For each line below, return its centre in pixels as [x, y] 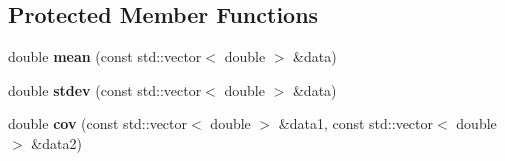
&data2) [56, 142]
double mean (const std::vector [105, 56]
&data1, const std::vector [355, 123]
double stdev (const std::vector [105, 89]
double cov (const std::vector [98, 123]
